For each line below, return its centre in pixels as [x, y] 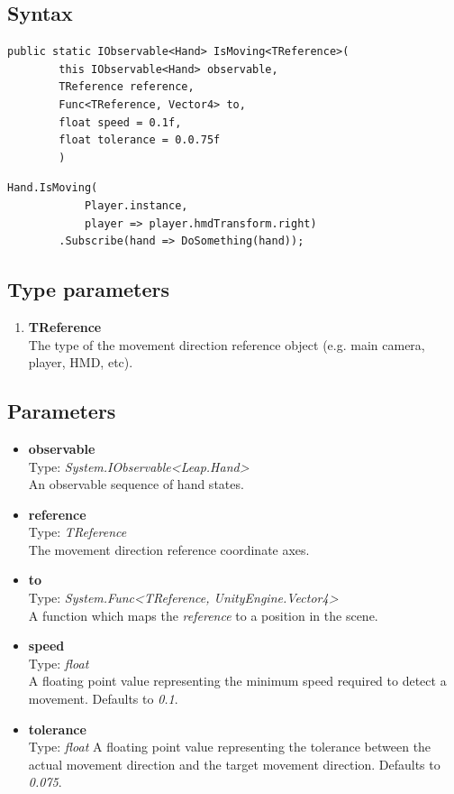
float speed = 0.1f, [120, 122]
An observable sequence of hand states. [136, 484]
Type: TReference [77, 532]
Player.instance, [136, 205]
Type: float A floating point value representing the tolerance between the [230, 747]
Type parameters [89, 289]
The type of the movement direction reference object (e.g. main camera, [227, 344]
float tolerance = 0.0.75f [140, 140]
